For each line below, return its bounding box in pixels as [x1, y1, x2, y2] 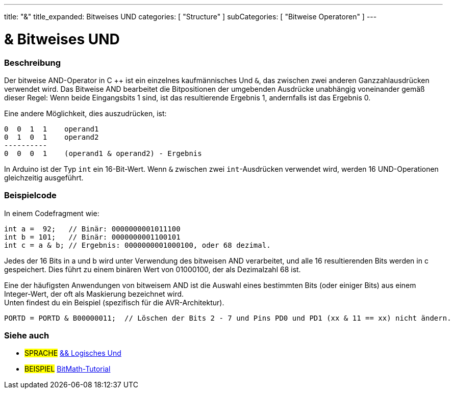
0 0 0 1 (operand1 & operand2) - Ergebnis [4, 149, 202, 158]
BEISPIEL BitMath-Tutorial [24, 364, 111, 374]
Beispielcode [4, 190, 57, 201]
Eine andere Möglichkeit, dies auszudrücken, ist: [4, 109, 167, 118]
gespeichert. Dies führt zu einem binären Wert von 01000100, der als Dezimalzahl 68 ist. [4, 265, 301, 274]
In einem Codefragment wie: [4, 208, 99, 218]
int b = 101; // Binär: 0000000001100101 [4, 232, 181, 241]
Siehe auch [4, 330, 49, 340]
